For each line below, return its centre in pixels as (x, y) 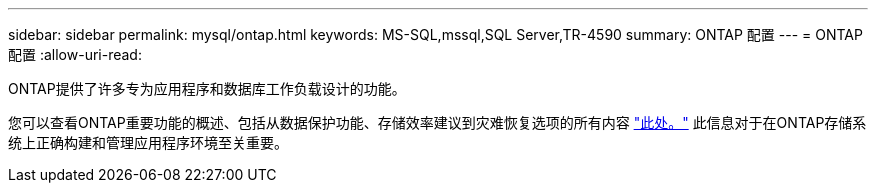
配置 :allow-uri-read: (75, 54)
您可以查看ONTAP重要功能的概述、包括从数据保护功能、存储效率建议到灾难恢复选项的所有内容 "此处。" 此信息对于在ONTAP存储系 (437, 122)
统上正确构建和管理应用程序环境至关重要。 (148, 142)
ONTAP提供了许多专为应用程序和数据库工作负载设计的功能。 (207, 88)
